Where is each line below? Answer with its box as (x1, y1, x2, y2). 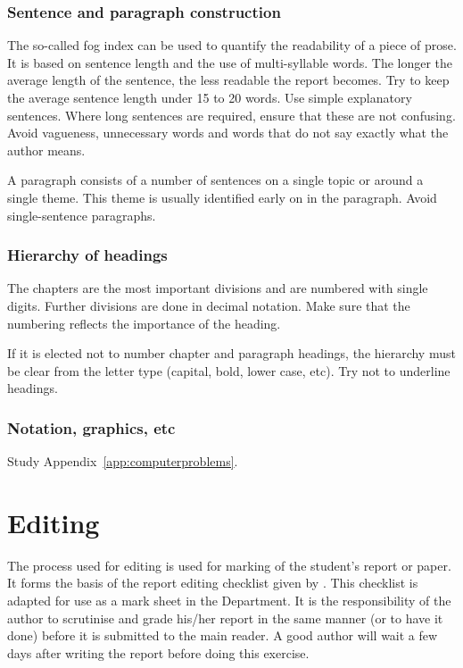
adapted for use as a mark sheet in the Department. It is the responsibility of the (7, 591, 451, 610)
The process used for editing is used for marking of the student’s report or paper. (7, 555, 451, 574)
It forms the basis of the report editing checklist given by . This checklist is (7, 573, 418, 592)
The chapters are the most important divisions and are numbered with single (7, 279, 428, 297)
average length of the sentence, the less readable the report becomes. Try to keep (7, 71, 450, 89)
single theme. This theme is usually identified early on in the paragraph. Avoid (7, 188, 437, 206)
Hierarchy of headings (7, 244, 168, 266)
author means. (7, 140, 86, 159)
